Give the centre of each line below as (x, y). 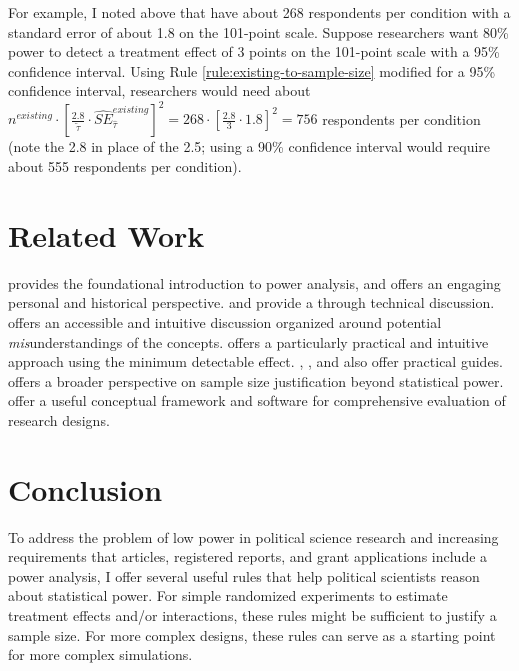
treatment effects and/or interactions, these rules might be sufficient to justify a (252, 615)
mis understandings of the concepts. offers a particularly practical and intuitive (248, 341)
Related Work (106, 234)
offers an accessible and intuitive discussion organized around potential (225, 321)
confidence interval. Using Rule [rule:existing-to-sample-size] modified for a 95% (252, 70)
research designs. (59, 419)
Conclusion (85, 488)
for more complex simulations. (100, 654)
